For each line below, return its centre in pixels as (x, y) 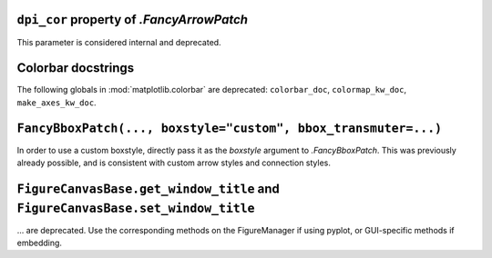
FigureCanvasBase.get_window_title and (148, 189)
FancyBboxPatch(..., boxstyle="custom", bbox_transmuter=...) (229, 128)
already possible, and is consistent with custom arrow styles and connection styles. (174, 163)
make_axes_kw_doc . (56, 102)
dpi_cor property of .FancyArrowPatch (133, 20)
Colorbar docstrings (76, 68)
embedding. (40, 243)
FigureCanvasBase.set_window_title (136, 208)
